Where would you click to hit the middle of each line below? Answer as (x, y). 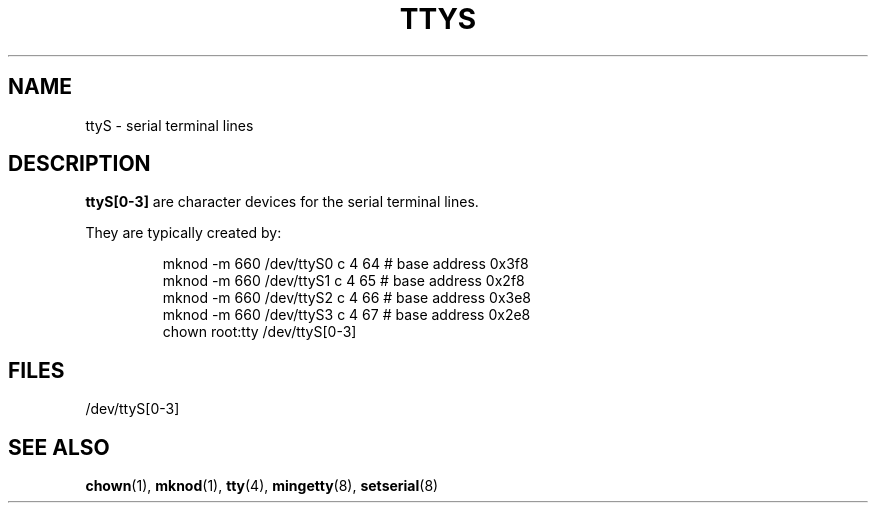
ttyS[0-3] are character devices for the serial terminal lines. (282, 202)
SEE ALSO (59, 447)
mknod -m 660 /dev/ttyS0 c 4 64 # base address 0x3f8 (345, 264)
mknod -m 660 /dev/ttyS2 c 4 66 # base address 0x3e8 (347, 298)
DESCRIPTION (79, 164)
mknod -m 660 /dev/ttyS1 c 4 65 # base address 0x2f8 (343, 281)
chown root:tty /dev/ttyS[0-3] (259, 332)
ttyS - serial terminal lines (169, 125)
